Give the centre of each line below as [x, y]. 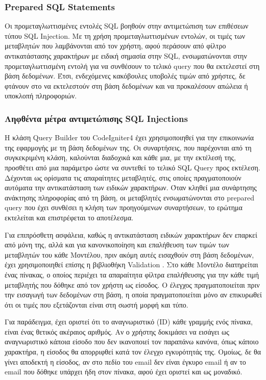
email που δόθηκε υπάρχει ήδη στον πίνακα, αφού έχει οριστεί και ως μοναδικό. [124, 372]
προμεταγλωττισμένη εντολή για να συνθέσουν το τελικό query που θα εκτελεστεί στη [132, 66]
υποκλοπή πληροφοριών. [41, 96]
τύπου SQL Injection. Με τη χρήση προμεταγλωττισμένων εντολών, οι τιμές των [125, 35]
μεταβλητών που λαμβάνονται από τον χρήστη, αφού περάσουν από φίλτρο [115, 46]
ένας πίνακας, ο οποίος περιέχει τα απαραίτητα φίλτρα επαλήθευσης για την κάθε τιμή [132, 274]
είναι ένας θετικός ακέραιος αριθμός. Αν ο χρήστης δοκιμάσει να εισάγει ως [117, 331]
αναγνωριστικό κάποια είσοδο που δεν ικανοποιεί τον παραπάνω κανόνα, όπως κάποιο [132, 341]
